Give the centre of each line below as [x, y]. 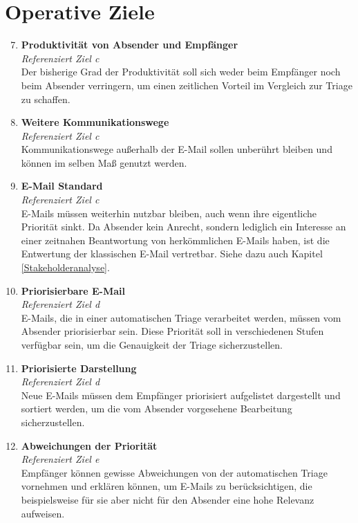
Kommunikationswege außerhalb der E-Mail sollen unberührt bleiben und [177, 149]
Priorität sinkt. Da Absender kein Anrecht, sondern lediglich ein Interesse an [183, 227]
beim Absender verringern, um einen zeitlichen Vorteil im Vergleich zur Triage [187, 85]
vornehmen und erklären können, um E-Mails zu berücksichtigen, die [167, 486]
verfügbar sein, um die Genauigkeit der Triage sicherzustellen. [152, 345]
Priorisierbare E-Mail [73, 290]
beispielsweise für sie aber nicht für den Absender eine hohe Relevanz [168, 499]
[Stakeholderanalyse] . [65, 267]
